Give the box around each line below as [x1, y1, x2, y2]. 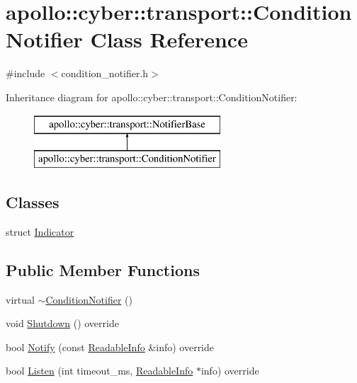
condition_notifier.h [61, 66, 149, 81]
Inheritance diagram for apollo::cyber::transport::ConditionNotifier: [6, 89, 297, 104]
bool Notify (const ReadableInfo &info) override [6, 339, 215, 354]
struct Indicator [6, 224, 74, 239]
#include [6, 66, 45, 81]
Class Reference [90, 25, 248, 54]
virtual [6, 292, 35, 307]
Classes [6, 191, 59, 213]
